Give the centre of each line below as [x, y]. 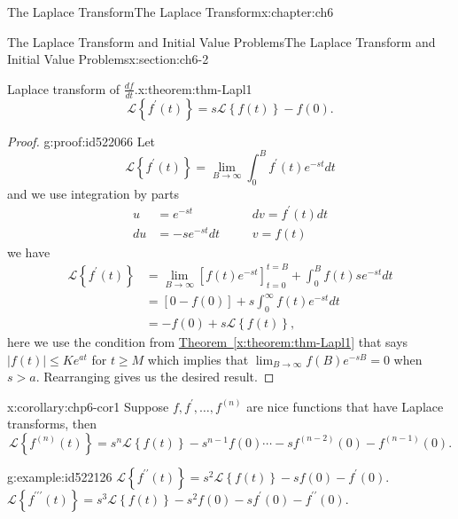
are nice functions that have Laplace [345, 406]
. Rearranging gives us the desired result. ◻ [155, 377]
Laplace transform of [64, 88]
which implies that [198, 359]
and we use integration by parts [93, 193]
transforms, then [52, 424]
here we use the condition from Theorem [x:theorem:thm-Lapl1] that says [208, 342]
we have [29, 252]
